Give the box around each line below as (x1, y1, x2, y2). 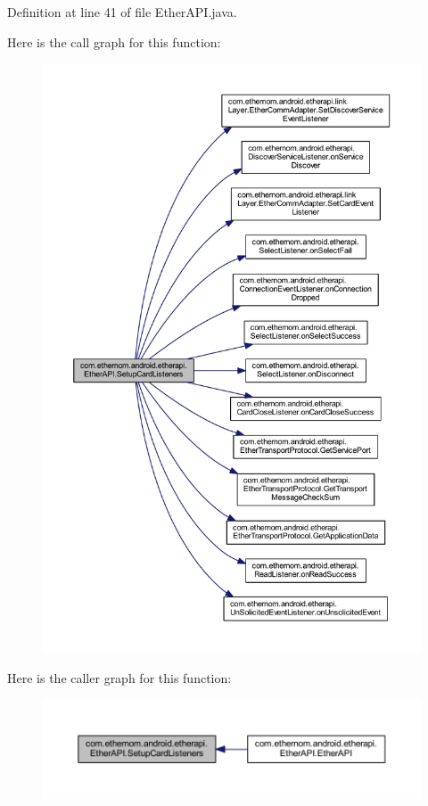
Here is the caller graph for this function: (7, 668, 232, 687)
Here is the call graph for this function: (7, 32, 221, 51)
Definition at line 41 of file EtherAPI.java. (7, 3, 237, 21)
